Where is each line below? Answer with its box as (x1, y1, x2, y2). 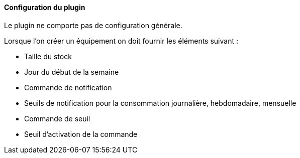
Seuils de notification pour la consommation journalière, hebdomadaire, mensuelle (24, 98, 296, 107)
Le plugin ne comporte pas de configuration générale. (4, 21, 182, 30)
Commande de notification (24, 83, 112, 92)
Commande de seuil (24, 114, 90, 123)
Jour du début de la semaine (24, 67, 119, 76)
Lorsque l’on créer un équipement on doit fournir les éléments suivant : (4, 36, 238, 45)
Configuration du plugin (4, 3, 85, 12)
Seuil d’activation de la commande (24, 129, 138, 138)
